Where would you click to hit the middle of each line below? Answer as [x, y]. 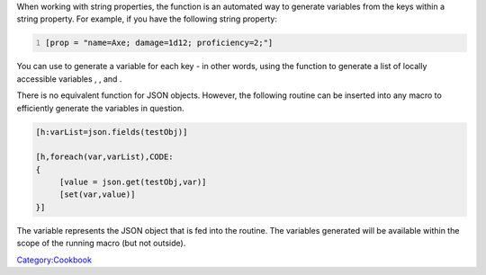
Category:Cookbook [54, 260]
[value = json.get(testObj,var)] [133, 182]
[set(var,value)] [97, 195]
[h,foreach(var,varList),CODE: [105, 157]
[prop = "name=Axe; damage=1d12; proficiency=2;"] [159, 43]
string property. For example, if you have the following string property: [147, 19]
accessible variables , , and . [69, 79]
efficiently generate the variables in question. [100, 108]
